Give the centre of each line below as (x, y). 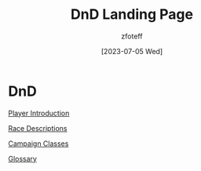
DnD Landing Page (132, 15)
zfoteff (132, 36)
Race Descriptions (38, 128)
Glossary (23, 158)
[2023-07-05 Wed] (132, 51)
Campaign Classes (38, 144)
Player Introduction (39, 113)
